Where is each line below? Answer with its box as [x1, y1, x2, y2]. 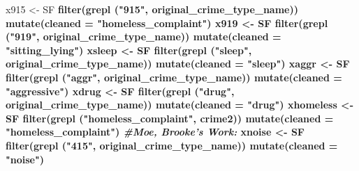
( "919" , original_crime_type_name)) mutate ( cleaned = [6, 29, 281, 44]
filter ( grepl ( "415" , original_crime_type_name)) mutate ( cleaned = [6, 138, 338, 152]
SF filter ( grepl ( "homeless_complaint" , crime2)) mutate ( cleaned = [6, 111, 334, 125]
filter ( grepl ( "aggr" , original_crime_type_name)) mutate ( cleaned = [6, 70, 342, 84]
